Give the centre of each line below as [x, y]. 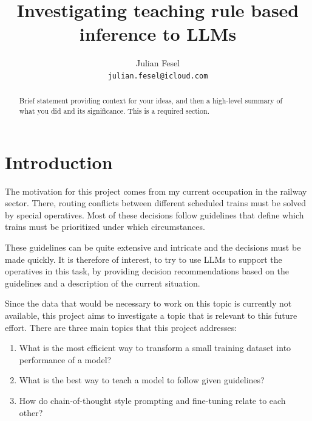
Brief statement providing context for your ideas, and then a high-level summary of [151, 101]
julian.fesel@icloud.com [158, 76]
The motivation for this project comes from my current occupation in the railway [156, 191]
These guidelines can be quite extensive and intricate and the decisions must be [153, 247]
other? [31, 412]
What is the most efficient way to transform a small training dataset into [155, 348]
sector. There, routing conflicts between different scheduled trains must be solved [156, 203]
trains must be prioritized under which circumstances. [105, 227]
